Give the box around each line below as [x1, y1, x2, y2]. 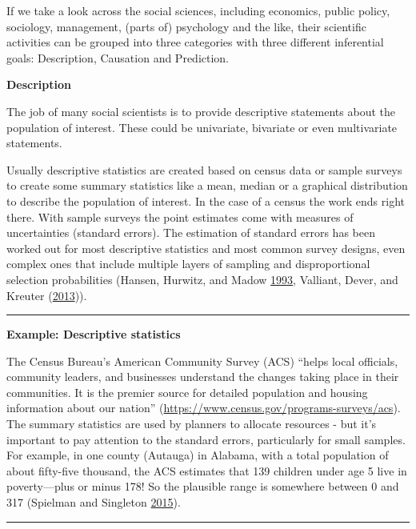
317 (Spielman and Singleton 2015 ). [6, 494, 181, 511]
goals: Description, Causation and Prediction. [6, 49, 230, 66]
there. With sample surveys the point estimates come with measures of [6, 208, 354, 225]
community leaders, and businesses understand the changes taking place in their [6, 368, 399, 385]
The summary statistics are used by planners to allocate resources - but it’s [6, 415, 377, 432]
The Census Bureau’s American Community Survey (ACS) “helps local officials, [6, 352, 398, 369]
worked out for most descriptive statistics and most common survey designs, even [6, 239, 406, 256]
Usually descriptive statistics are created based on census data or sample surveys [6, 161, 402, 178]
